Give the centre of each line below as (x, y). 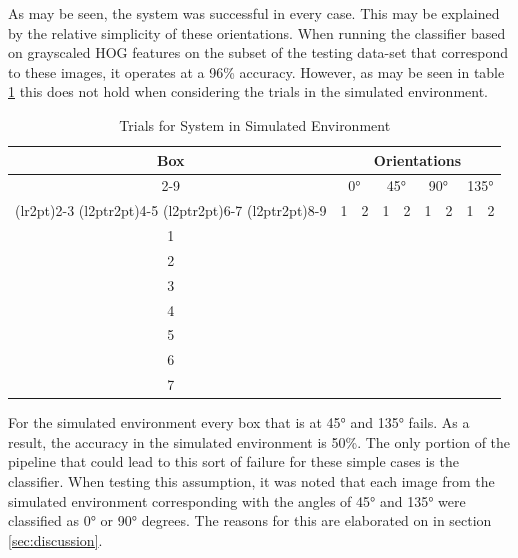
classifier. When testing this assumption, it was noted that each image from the (251, 481)
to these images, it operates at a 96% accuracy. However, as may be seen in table (256, 71)
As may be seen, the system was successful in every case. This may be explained (254, 13)
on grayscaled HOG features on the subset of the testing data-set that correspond (258, 52)
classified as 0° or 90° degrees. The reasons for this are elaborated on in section (250, 520)
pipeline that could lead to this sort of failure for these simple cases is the (233, 461)
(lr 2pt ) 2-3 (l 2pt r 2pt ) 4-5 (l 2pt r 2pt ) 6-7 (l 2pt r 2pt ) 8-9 (171, 210)
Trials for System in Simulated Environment (255, 124)
